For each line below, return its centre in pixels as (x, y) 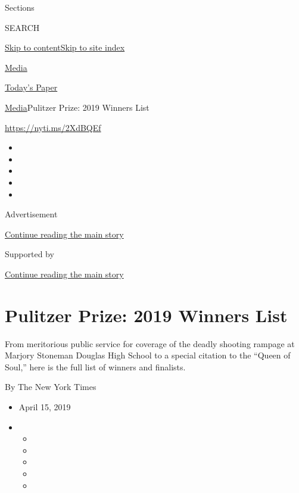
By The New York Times (51, 387)
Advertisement (31, 214)
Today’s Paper (31, 87)
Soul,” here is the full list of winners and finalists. (95, 366)
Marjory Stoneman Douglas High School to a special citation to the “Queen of (148, 355)
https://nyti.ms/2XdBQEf (53, 127)
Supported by (29, 254)
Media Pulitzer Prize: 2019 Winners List (77, 107)
